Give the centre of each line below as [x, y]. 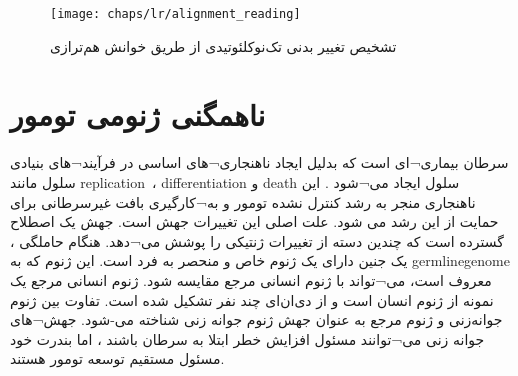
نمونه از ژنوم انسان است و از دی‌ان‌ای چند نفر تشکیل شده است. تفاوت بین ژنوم [252, 299]
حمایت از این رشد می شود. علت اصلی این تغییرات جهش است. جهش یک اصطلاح [254, 221]
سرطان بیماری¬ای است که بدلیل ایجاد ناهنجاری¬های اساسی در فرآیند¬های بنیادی [259, 162]
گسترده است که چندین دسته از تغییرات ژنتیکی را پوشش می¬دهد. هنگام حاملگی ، [257, 240]
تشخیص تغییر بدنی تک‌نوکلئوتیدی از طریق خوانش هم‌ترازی [223, 45]
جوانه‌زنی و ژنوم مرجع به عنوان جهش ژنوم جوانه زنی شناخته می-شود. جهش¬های [256, 319]
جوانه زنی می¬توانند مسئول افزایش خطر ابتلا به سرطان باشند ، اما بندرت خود [247, 338]
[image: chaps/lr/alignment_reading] [175, 14]
